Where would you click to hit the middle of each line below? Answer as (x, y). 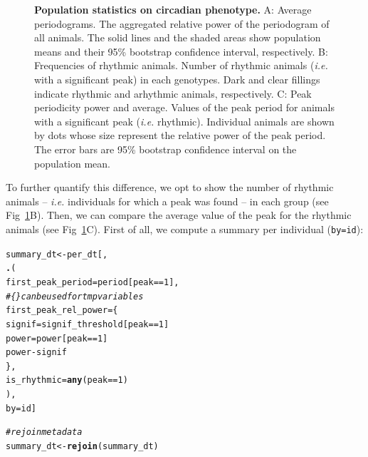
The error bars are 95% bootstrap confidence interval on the (165, 149)
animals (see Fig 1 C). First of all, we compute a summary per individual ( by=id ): (185, 229)
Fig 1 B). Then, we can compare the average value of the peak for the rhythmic (179, 215)
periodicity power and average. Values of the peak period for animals (184, 107)
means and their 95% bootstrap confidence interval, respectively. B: (181, 51)
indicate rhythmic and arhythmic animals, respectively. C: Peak (173, 93)
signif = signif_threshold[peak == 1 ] (88, 324)
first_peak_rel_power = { (62, 310)
